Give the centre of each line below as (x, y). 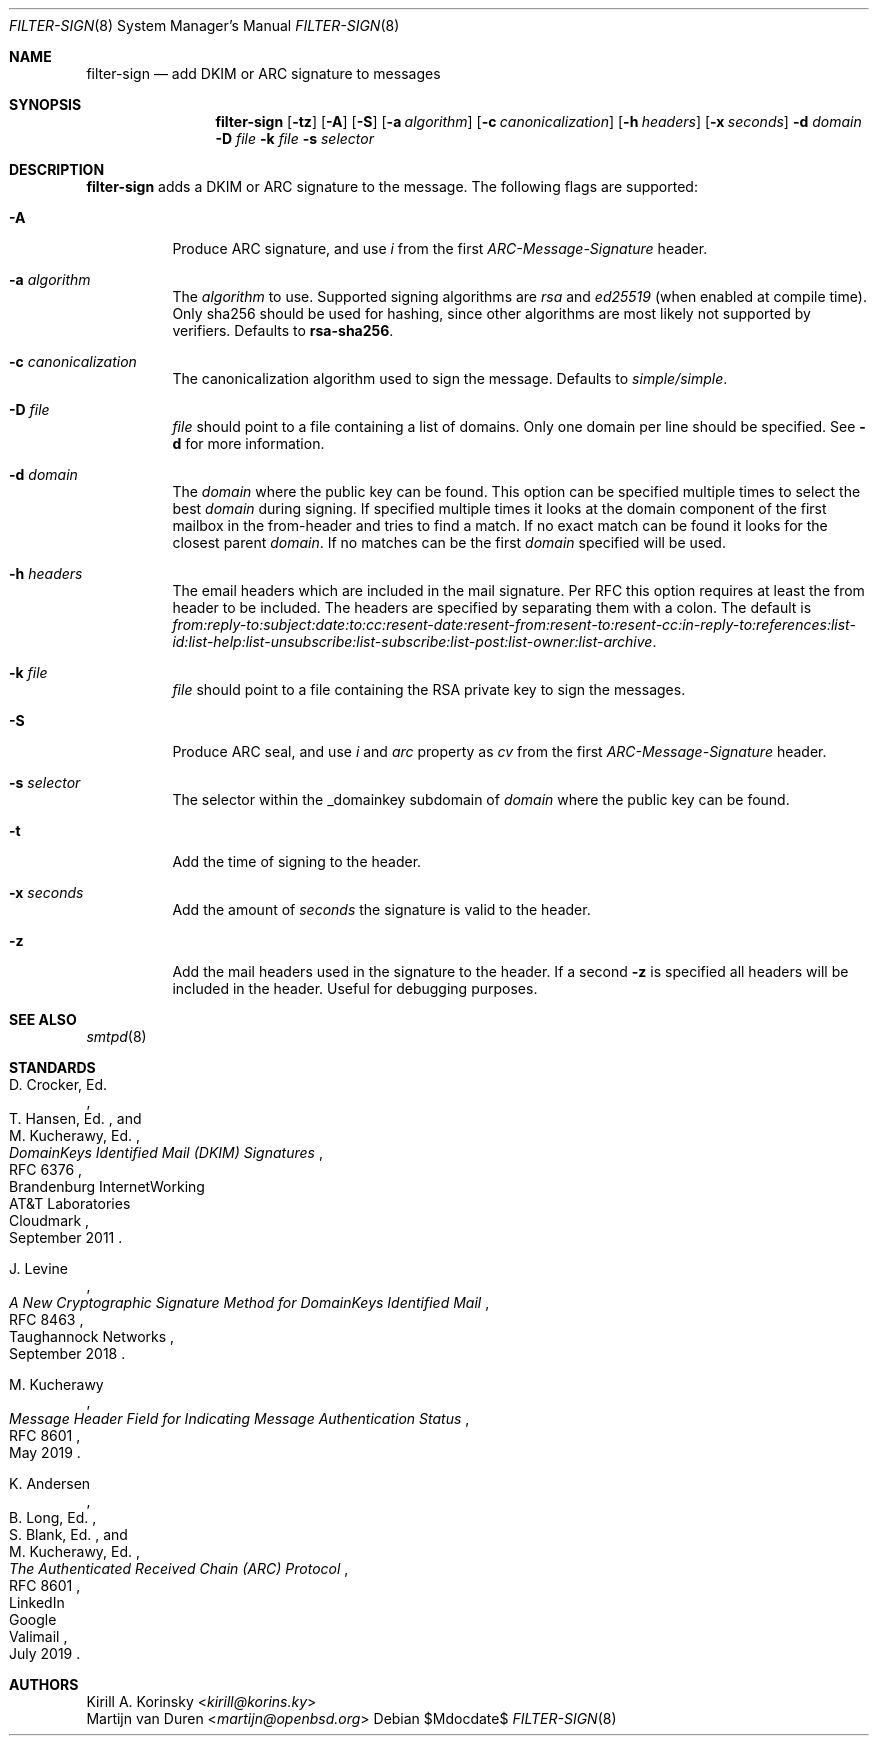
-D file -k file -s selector (295, 138)
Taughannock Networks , (92, 1336)
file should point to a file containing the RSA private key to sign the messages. (429, 689)
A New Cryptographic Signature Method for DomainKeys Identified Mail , (249, 1302)
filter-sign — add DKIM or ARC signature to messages (263, 73)
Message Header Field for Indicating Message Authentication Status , (239, 1418)
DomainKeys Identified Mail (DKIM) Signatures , (166, 1152)
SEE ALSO (43, 1019)
